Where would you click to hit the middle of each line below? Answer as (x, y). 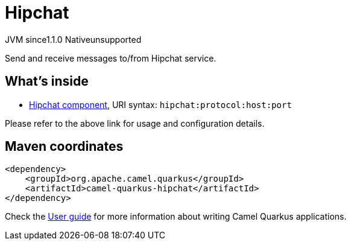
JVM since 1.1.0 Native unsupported (73, 39)
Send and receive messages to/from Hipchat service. (111, 58)
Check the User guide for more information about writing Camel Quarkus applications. (176, 217)
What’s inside (47, 81)
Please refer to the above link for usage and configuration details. (135, 123)
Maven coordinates (64, 147)
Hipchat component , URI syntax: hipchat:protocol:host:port (160, 104)
